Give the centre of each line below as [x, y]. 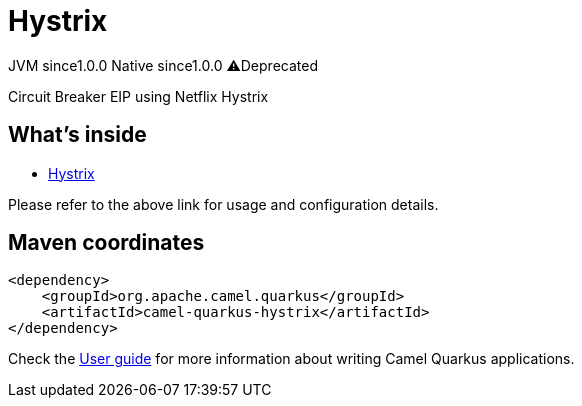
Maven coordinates [106, 243]
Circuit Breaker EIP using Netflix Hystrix [138, 96]
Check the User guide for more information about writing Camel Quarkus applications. [291, 359]
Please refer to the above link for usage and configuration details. [223, 204]
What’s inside [77, 135]
